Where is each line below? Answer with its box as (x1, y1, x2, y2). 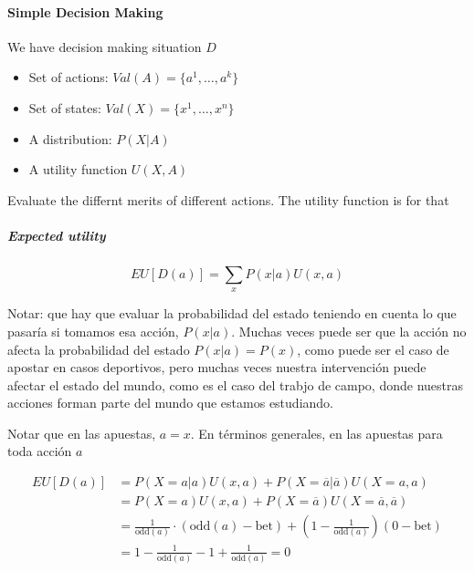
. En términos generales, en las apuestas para (190, 423, 443, 442)
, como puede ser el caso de (297, 339, 449, 358)
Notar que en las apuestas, (7, 423, 156, 442)
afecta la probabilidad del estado (7, 339, 190, 358)
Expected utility (7, 225, 106, 244)
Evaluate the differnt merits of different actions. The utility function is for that (7, 190, 449, 209)
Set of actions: (28, 67, 109, 87)
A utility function (28, 160, 128, 179)
